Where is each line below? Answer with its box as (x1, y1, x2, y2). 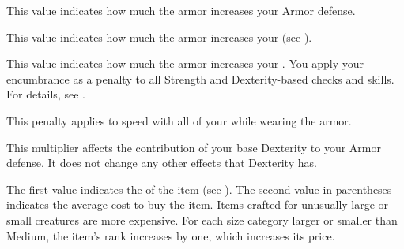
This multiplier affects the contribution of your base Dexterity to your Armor (6, 139, 381, 155)
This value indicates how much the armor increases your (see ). (6, 28, 312, 45)
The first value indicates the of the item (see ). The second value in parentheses (6, 180, 392, 197)
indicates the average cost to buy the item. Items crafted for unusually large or (6, 196, 389, 213)
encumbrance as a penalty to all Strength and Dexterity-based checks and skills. (6, 70, 395, 87)
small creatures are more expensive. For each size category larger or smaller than (6, 211, 398, 228)
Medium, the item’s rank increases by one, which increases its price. (6, 227, 335, 243)
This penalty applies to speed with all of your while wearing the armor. (6, 112, 352, 128)
